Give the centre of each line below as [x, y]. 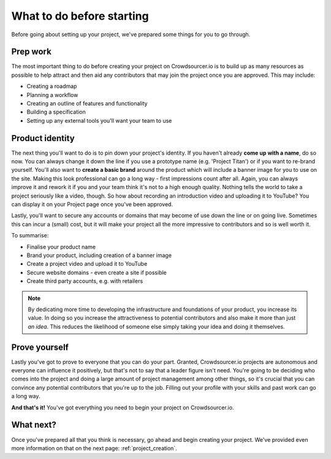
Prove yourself [40, 347]
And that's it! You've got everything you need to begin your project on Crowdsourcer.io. [123, 407]
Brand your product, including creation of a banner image [99, 255]
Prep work [31, 52]
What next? [34, 425]
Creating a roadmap [52, 87]
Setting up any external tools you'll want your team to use [99, 120]
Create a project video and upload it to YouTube [87, 264]
